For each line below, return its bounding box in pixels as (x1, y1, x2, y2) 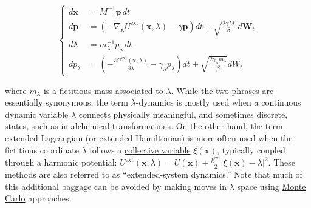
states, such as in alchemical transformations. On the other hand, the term (5, 119, 283, 132)
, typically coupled (217, 143, 285, 156)
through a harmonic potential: (5, 156, 117, 169)
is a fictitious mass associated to (43, 84, 163, 96)
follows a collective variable (89, 143, 191, 156)
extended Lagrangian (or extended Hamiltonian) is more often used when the (5, 131, 293, 144)
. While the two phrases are (171, 84, 274, 96)
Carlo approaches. (5, 192, 72, 204)
